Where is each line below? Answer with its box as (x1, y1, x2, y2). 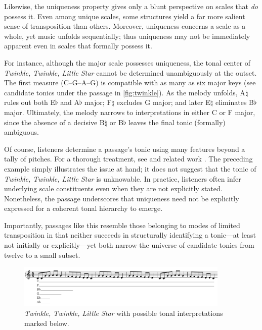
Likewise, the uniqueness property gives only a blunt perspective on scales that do (4, 1, 258, 11)
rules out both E (4, 97, 56, 107)
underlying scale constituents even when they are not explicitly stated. (4, 183, 223, 194)
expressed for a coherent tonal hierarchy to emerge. (4, 203, 163, 213)
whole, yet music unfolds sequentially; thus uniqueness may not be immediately (4, 30, 250, 41)
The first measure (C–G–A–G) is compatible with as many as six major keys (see (4, 77, 256, 88)
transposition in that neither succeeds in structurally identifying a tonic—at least (4, 230, 256, 240)
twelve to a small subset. (4, 249, 80, 260)
